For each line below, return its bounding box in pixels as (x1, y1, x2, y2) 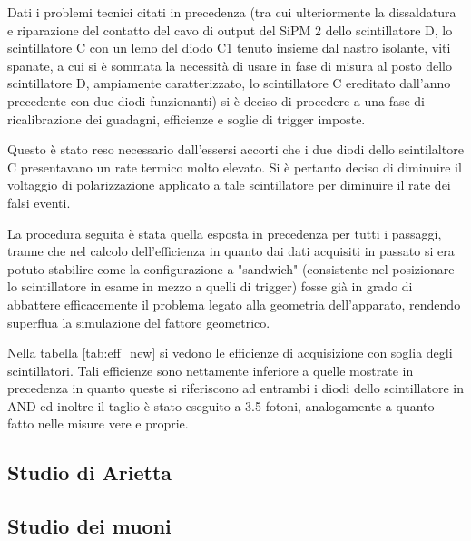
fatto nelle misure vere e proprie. (7, 414, 189, 433)
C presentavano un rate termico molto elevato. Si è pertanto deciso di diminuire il (7, 157, 462, 176)
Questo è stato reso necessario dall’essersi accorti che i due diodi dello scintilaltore (7, 140, 464, 159)
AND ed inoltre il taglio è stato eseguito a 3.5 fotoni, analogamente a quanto (7, 396, 435, 415)
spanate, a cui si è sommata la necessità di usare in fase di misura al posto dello (7, 55, 452, 74)
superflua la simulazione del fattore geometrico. (7, 312, 270, 331)
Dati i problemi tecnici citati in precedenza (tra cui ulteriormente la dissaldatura (7, 3, 456, 21)
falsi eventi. (7, 192, 71, 211)
